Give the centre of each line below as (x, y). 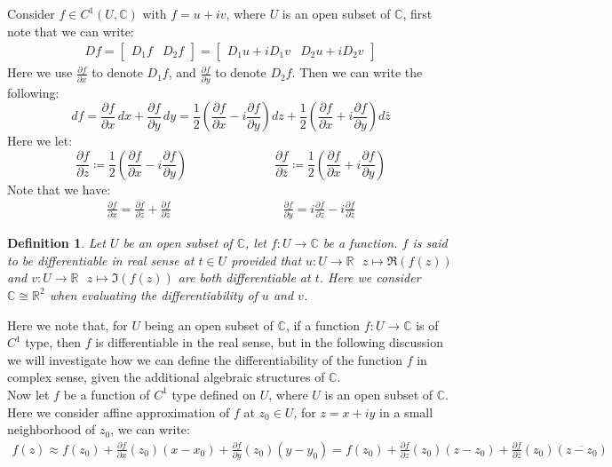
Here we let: (40, 141)
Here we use (40, 72)
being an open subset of (209, 325)
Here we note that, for (68, 325)
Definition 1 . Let (56, 243)
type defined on (214, 394)
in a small (406, 412)
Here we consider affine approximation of (119, 412)
